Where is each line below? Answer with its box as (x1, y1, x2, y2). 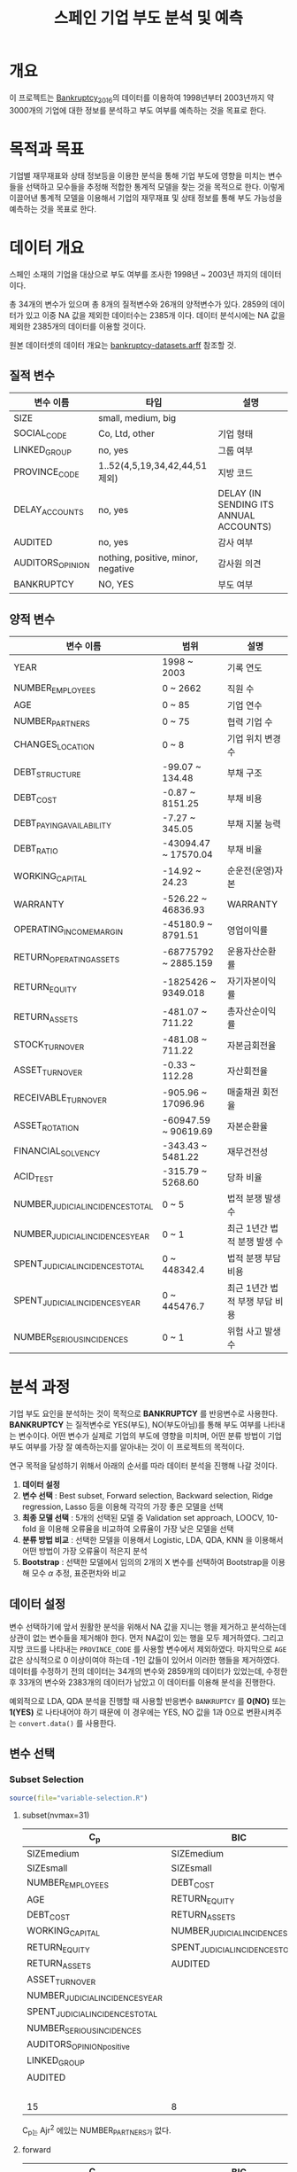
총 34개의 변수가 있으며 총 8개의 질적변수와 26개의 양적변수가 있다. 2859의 (9, 299, 269, 309)
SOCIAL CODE (13, 426, 68, 441)
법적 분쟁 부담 (226, 1252, 281, 1265)
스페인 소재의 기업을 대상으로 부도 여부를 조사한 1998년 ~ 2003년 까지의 (9, 269, 259, 279)
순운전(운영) (226, 865, 276, 877)
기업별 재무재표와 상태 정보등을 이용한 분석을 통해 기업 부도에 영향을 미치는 (9, 170, 267, 181)
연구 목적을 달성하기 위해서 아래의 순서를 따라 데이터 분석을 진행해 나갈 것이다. (9, 1460, 278, 1471)
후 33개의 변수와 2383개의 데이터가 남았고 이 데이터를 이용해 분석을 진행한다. (9, 1677, 276, 1687)
